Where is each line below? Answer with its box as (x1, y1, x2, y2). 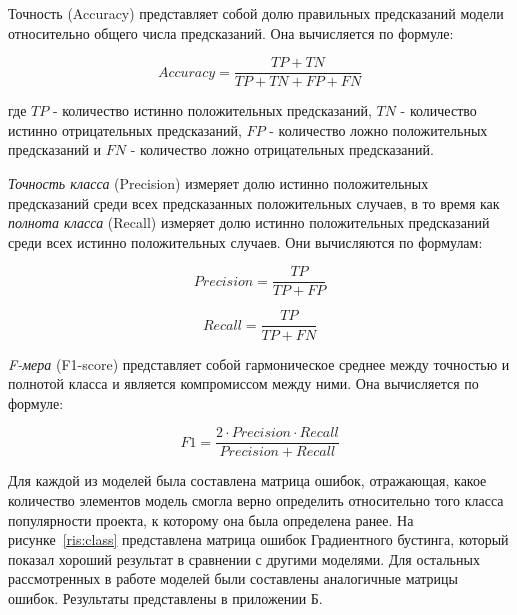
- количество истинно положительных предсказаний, (52, 100, 372, 121)
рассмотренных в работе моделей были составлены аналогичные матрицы (8, 568, 458, 589)
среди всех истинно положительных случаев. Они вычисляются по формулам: (8, 231, 483, 252)
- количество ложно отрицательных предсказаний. (130, 139, 434, 160)
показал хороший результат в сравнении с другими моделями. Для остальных (8, 548, 480, 569)
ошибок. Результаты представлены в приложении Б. (8, 587, 323, 608)
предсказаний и (8, 139, 102, 160)
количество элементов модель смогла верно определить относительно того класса (8, 489, 504, 510)
